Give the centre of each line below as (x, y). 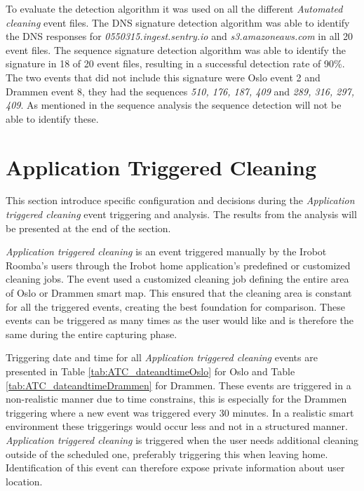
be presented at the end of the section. (88, 228)
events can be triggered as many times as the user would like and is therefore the (180, 320)
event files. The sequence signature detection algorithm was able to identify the (176, 49)
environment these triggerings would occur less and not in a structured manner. (177, 426)
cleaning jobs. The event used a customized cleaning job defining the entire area (177, 279)
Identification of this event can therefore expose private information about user (175, 468)
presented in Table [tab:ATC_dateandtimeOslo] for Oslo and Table (150, 371)
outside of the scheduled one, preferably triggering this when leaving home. (167, 453)
